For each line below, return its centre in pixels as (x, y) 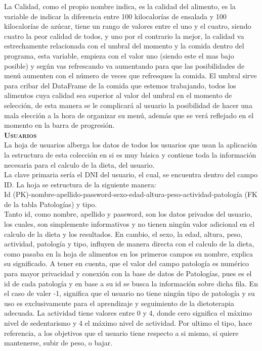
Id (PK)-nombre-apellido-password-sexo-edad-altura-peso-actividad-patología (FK (131, 194)
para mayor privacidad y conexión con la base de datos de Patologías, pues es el (128, 273)
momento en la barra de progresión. (59, 125)
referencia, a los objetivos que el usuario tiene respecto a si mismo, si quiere (121, 333)
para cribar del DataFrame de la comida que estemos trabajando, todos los (120, 85)
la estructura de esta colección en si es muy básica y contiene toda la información (130, 154)
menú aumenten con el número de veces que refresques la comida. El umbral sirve (130, 76)
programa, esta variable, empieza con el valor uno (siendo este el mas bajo (119, 55)
